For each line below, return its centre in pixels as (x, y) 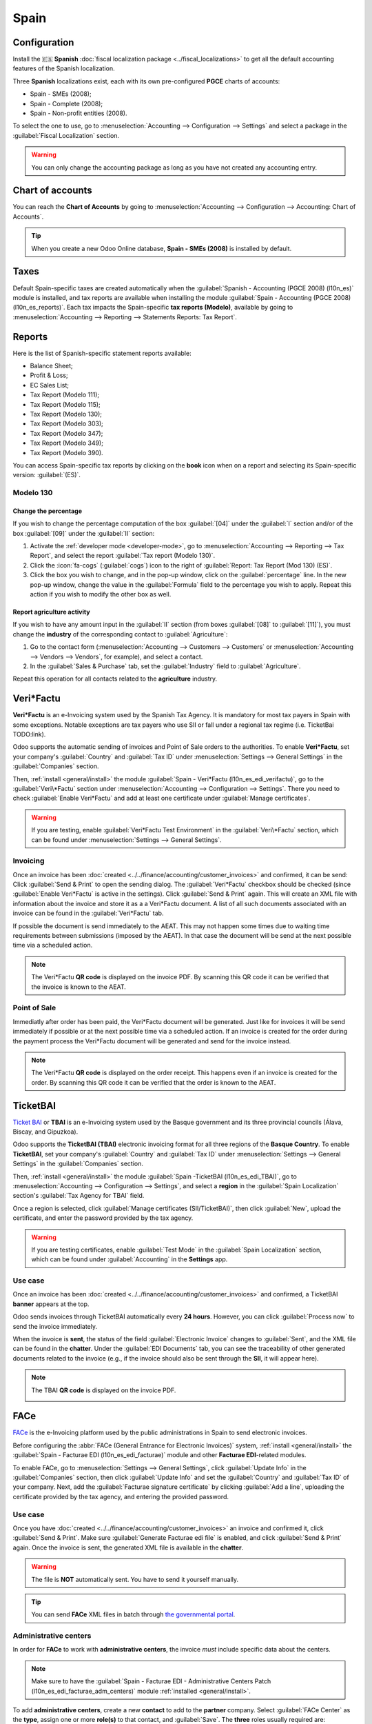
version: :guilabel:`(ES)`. (46, 475)
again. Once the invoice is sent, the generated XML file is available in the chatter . (128, 1547)
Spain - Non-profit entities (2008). (79, 113)
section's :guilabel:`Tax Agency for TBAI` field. (79, 1196)
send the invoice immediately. (55, 1326)
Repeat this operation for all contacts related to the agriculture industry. (115, 679)
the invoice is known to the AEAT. (79, 987)
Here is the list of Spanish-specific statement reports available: (102, 353)
